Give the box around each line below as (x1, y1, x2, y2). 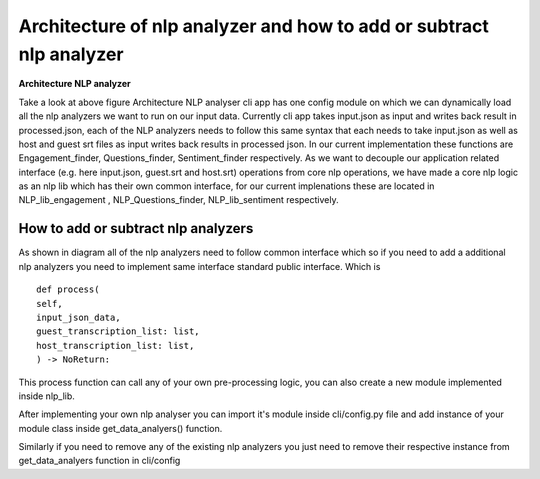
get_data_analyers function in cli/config (18, 455, 181, 467)
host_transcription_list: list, (36, 340, 195, 351)
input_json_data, (36, 311, 121, 323)
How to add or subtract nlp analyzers (18, 220, 254, 237)
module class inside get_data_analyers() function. (18, 422, 223, 434)
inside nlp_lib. (18, 390, 75, 402)
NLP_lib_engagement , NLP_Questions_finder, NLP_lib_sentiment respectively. (18, 194, 339, 206)
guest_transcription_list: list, (36, 326, 200, 337)
